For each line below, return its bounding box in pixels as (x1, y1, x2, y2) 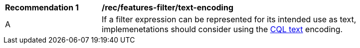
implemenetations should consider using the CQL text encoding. (102, 24, 343, 34)
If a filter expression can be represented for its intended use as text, (102, 14, 357, 24)
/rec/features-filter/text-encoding (102, 2, 233, 12)
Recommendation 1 (5, 2, 79, 12)
